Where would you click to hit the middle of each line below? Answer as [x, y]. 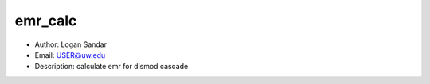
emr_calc [46, 21]
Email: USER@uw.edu [70, 55]
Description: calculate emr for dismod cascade [111, 67]
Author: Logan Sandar [71, 44]
